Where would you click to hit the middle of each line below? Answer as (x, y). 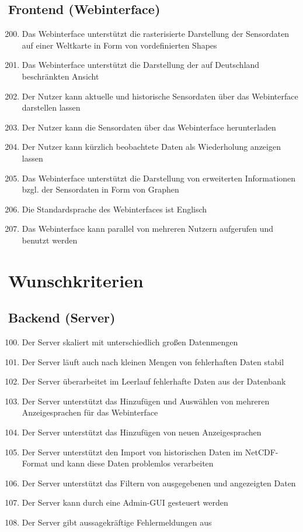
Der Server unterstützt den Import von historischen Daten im (132, 452)
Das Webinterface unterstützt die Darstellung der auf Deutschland (141, 65)
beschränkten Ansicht (60, 76)
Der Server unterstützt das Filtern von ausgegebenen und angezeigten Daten (159, 483)
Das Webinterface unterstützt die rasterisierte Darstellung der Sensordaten (156, 34)
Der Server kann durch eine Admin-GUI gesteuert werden (125, 502)
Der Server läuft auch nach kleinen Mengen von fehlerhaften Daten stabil (153, 361)
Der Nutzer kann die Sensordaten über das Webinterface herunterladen (149, 127)
